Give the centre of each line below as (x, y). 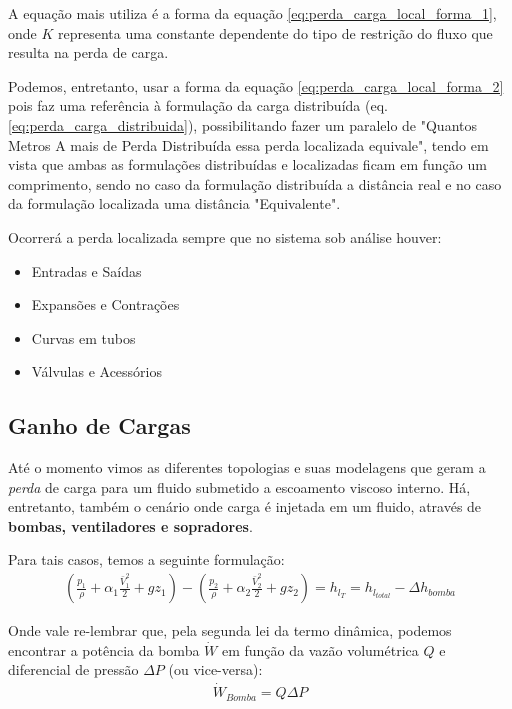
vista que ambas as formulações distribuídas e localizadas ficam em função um (247, 164)
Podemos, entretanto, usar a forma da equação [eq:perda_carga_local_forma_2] (256, 85)
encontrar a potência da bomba (104, 649)
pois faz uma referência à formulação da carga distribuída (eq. (198, 105)
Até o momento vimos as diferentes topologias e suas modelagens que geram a (247, 467)
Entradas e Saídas (86, 270)
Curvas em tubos (83, 337)
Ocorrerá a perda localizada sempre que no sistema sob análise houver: (225, 236)
